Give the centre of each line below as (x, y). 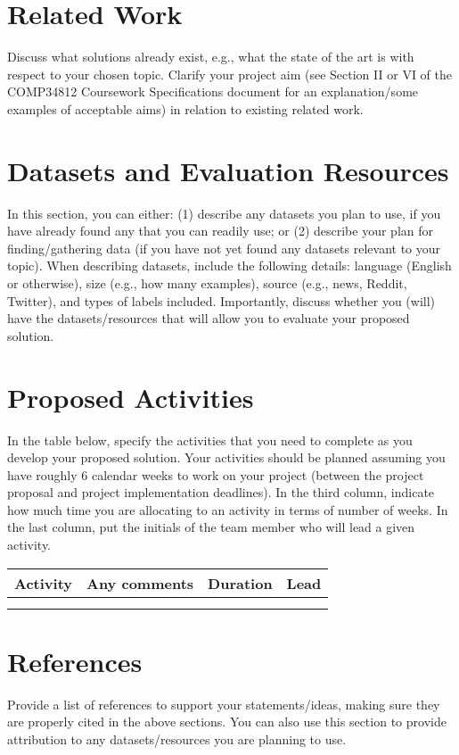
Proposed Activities (131, 397)
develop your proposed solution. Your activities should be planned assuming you (226, 457)
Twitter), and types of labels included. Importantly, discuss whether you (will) (221, 300)
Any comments (140, 583)
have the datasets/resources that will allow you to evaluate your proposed (209, 318)
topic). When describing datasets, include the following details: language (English (229, 265)
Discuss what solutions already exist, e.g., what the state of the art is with (211, 57)
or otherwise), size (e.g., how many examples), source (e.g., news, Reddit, (207, 283)
